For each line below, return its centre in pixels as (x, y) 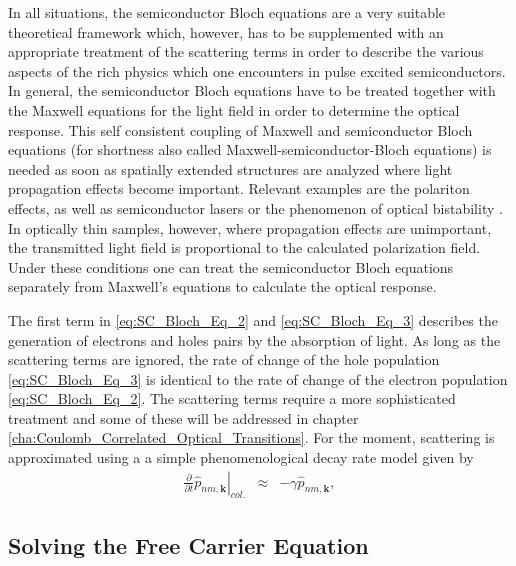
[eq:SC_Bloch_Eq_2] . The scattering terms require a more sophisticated (232, 398)
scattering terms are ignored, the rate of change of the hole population (224, 359)
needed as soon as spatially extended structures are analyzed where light (230, 168)
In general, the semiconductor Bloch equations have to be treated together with (252, 90)
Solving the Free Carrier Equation (188, 544)
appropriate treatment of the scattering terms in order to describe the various (246, 51)
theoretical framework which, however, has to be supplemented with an (226, 31)
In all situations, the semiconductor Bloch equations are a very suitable (227, 12)
